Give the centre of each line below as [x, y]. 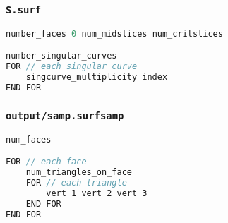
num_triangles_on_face [79, 172]
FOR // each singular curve [72, 67]
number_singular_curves [61, 56]
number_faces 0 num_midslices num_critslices [114, 34]
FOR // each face [46, 162]
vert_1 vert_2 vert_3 [97, 193]
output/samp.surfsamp [65, 115]
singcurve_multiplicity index [97, 77]
